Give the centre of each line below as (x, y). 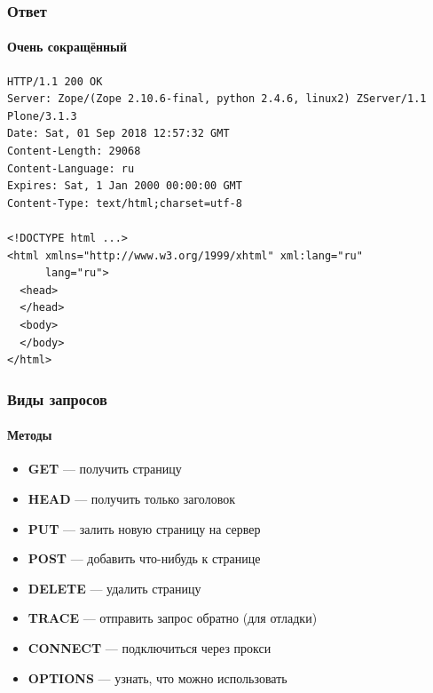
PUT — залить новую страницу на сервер (144, 528)
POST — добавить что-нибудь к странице (144, 558)
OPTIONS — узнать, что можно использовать (157, 677)
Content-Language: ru (71, 168)
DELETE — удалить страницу (114, 588)
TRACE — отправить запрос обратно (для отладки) (173, 618)
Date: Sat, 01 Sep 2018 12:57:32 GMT (118, 134)
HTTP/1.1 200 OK (55, 81)
